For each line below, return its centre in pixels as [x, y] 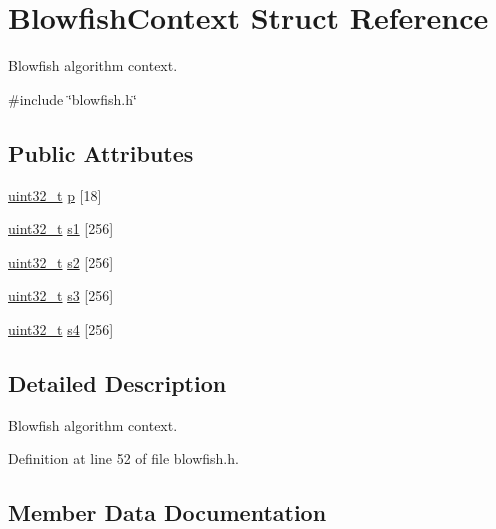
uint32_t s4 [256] [61, 328]
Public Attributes [101, 152]
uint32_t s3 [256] [61, 295]
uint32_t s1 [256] [61, 228]
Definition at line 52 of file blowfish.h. [123, 458]
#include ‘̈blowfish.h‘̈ [72, 98]
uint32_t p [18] [55, 194]
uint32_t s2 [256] [61, 261]
